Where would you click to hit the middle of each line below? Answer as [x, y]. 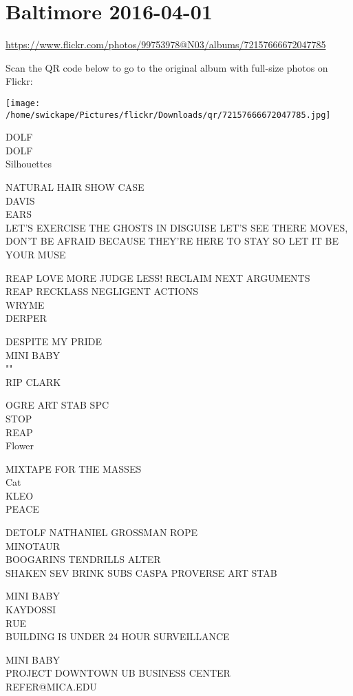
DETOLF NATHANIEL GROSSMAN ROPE [101, 532]
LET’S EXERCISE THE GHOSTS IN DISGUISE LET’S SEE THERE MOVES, [177, 227]
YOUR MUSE [36, 254]
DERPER [26, 318]
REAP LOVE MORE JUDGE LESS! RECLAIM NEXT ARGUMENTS [158, 277]
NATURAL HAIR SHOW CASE [75, 187]
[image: [23, 103]
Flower [20, 446]
